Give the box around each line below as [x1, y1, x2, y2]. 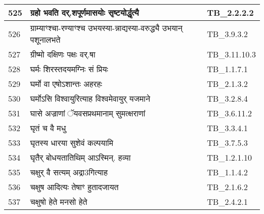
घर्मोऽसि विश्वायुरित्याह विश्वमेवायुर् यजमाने [30, 93, 150, 104]
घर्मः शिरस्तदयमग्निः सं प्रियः [30, 63, 108, 75]
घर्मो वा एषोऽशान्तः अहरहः [30, 78, 103, 89]
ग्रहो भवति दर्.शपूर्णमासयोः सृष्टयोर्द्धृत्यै [30, 7, 139, 18]
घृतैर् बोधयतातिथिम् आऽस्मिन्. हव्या [30, 151, 131, 163]
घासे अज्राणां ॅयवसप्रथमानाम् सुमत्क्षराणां [30, 107, 146, 119]
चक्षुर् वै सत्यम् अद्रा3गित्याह [30, 166, 108, 178]
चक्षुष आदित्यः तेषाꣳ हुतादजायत [30, 181, 119, 193]
